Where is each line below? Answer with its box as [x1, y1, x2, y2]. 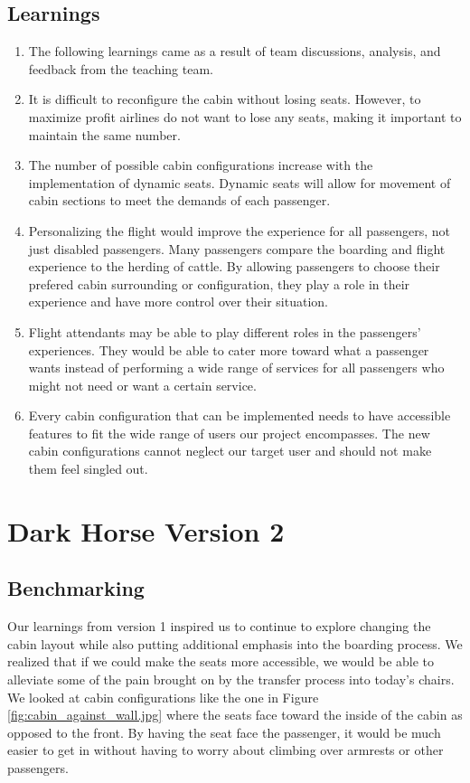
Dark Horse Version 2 [7, 512, 285, 549]
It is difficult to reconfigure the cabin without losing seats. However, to [28, 90, 421, 108]
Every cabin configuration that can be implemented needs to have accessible [28, 406, 451, 425]
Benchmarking [7, 574, 145, 602]
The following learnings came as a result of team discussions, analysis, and [28, 42, 441, 61]
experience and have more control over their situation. [28, 292, 329, 311]
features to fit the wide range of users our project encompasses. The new [28, 423, 430, 442]
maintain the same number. [28, 125, 181, 144]
